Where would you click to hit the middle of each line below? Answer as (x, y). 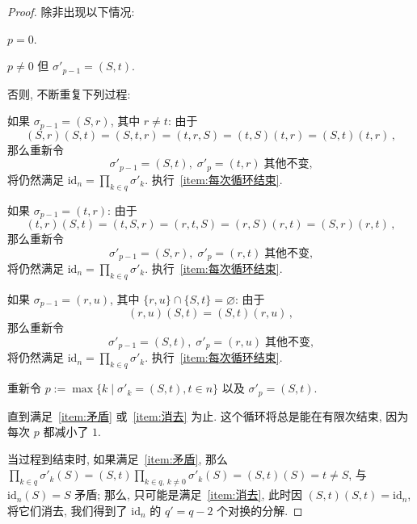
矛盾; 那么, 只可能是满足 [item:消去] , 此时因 (188, 495)
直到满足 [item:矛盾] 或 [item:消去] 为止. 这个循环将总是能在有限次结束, (195, 415)
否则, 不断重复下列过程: (69, 93)
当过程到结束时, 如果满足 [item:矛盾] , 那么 (118, 458)
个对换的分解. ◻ (260, 510)
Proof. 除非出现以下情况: (71, 11)
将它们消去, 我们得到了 (67, 510)
